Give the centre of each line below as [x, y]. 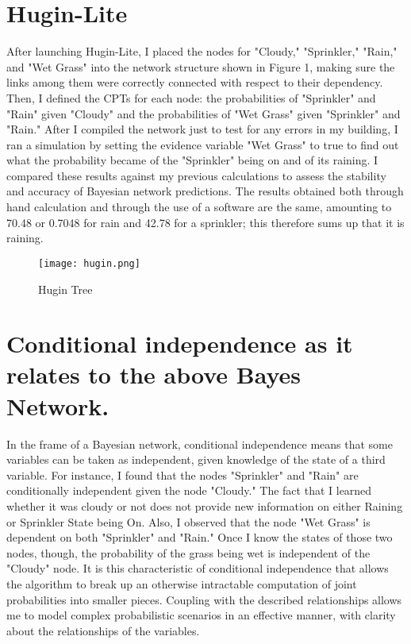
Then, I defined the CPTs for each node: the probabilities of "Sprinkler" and [191, 97]
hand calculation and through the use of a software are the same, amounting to [199, 207]
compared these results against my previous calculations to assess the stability [196, 175]
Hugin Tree [65, 289]
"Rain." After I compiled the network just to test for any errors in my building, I [202, 129]
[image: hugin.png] [89, 263]
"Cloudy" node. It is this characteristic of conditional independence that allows [198, 568]
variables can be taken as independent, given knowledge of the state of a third [196, 459]
